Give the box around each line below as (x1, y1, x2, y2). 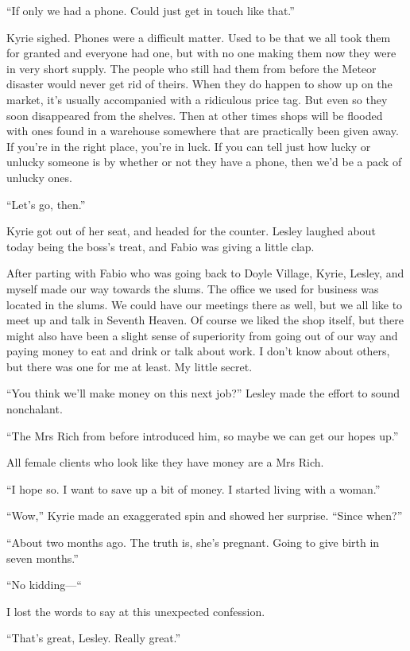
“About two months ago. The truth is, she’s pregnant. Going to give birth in (6, 534, 380, 551)
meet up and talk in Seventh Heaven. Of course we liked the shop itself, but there (6, 312, 404, 328)
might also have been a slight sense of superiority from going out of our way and (6, 327, 398, 343)
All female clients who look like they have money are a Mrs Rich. (6, 454, 324, 471)
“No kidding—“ (6, 576, 82, 593)
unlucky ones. (6, 169, 72, 185)
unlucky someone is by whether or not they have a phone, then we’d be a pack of (6, 153, 402, 170)
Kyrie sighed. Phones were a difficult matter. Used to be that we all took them (6, 29, 391, 45)
